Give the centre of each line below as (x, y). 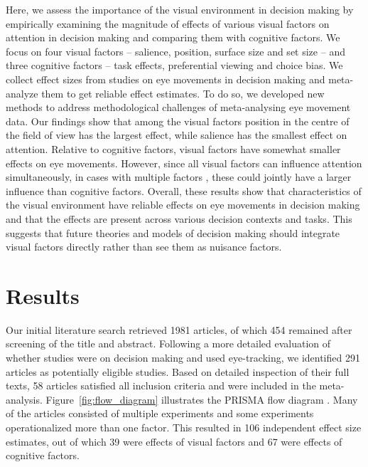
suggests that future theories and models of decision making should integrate (173, 232)
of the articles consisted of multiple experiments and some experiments (160, 413)
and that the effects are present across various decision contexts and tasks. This (179, 218)
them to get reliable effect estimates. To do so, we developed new (183, 93)
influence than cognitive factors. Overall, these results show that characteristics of (184, 190)
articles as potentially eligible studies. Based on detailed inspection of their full (178, 371)
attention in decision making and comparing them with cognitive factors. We (173, 37)
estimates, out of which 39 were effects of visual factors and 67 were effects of (174, 441)
